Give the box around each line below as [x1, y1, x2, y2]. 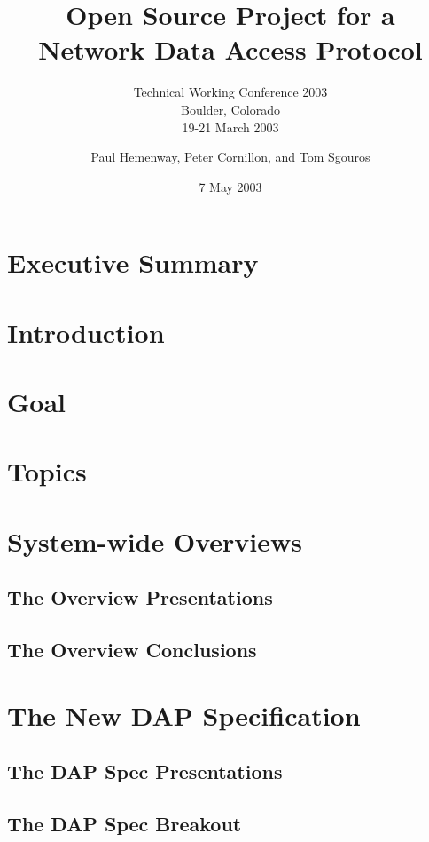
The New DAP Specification [7, 696, 361, 733]
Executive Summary [7, 244, 259, 281]
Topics [7, 453, 87, 489]
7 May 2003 [199, 177, 262, 195]
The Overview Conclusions [7, 636, 257, 663]
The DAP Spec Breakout [7, 810, 242, 838]
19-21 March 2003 [182, 117, 279, 136]
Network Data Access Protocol [38, 31, 423, 68]
